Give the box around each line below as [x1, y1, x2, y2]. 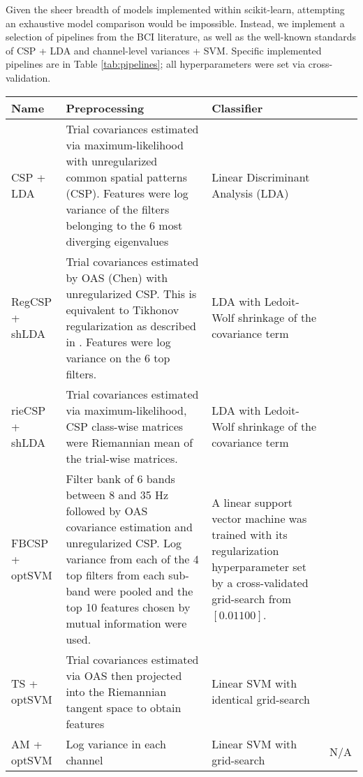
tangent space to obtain [66, 699, 181, 716]
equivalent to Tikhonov [66, 301, 179, 318]
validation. [6, 70, 51, 84]
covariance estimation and [66, 518, 193, 535]
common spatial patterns [66, 168, 188, 185]
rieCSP [11, 401, 46, 418]
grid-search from [212, 591, 292, 607]
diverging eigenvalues [66, 232, 169, 249]
